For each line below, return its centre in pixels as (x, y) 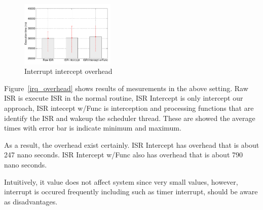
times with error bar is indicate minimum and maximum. (93, 128)
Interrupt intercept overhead (68, 71)
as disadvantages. (31, 201)
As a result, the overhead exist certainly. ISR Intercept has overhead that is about (132, 144)
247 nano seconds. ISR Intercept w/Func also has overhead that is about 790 (124, 155)
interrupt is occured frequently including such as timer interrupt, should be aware (131, 192)
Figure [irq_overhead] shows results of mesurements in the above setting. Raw (126, 88)
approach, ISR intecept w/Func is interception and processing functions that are (129, 108)
